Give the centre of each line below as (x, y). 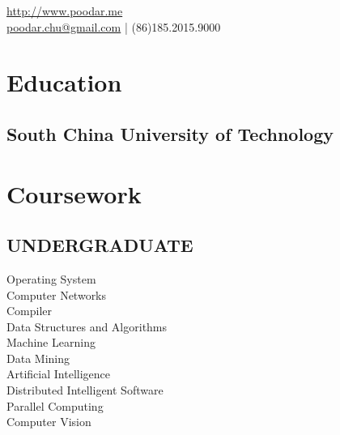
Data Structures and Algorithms (87, 326)
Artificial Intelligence (58, 374)
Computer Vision (49, 422)
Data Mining (38, 358)
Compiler (30, 311)
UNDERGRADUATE (100, 245)
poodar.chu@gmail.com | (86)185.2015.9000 (114, 26)
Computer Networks (57, 294)
